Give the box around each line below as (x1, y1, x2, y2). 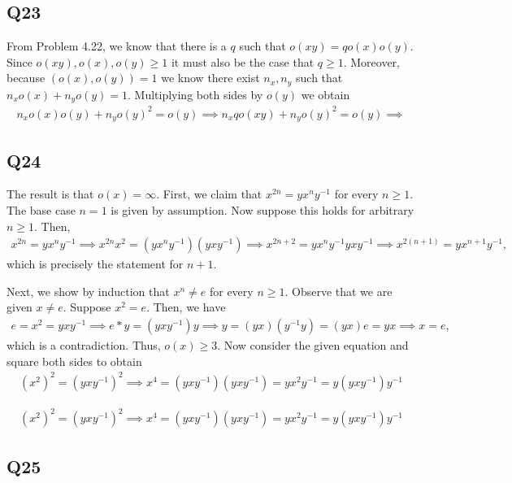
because (7, 69, 46, 86)
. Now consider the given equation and (217, 337, 409, 354)
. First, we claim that (156, 185, 263, 202)
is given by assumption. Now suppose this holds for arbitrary (111, 202, 414, 219)
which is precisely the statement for (7, 255, 184, 272)
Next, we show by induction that (7, 282, 170, 299)
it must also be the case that (171, 53, 315, 70)
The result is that (7, 185, 94, 202)
